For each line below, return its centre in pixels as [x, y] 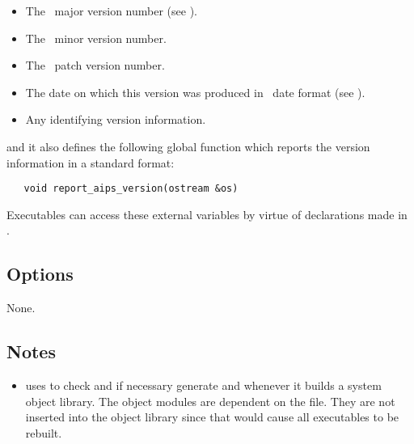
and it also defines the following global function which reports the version [188, 146]
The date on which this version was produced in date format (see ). [195, 92]
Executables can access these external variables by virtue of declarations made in [207, 214]
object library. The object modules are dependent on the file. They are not [210, 401]
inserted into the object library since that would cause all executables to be [212, 417]
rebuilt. [44, 432]
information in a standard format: [91, 162]
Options [40, 274]
